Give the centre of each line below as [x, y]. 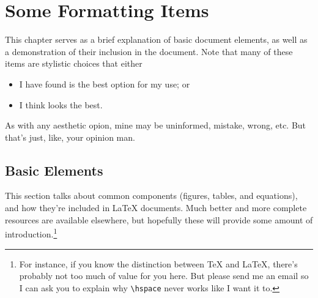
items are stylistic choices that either [74, 63]
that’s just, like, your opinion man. [70, 137]
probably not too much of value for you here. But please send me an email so [164, 276]
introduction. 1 [31, 233]
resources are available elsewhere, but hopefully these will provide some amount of [159, 219]
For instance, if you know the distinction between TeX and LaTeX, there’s [158, 263]
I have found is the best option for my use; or [105, 84]
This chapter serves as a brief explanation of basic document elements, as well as [156, 39]
